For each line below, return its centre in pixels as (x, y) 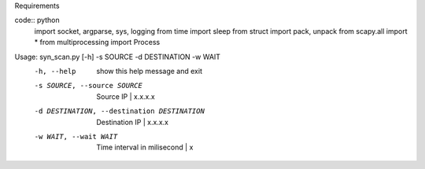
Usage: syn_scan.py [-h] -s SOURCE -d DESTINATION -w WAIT (117, 57)
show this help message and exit (149, 71)
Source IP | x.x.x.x (126, 96)
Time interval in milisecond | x (145, 147)
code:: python (37, 20)
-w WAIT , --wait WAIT (76, 136)
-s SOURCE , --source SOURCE (89, 86)
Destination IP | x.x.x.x (133, 122)
